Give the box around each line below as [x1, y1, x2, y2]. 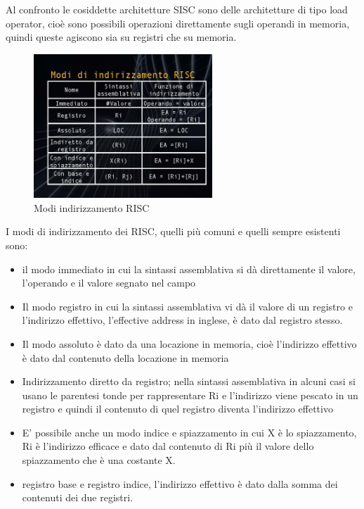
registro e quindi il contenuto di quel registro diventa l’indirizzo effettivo [22, 401, 333, 416]
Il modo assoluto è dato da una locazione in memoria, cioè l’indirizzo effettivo [22, 336, 357, 351]
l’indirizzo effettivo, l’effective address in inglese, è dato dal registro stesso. [22, 313, 343, 327]
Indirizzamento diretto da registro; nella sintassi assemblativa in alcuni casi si [22, 374, 356, 389]
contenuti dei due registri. [22, 490, 134, 505]
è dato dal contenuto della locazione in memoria [22, 350, 229, 365]
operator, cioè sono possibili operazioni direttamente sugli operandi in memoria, [6, 15, 350, 30]
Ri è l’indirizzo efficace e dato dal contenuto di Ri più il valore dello [22, 439, 314, 453]
